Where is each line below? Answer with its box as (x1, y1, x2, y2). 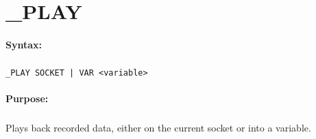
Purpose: (5, 91, 49, 106)
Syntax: (5, 37, 42, 51)
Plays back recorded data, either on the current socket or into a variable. (5, 121, 311, 135)
